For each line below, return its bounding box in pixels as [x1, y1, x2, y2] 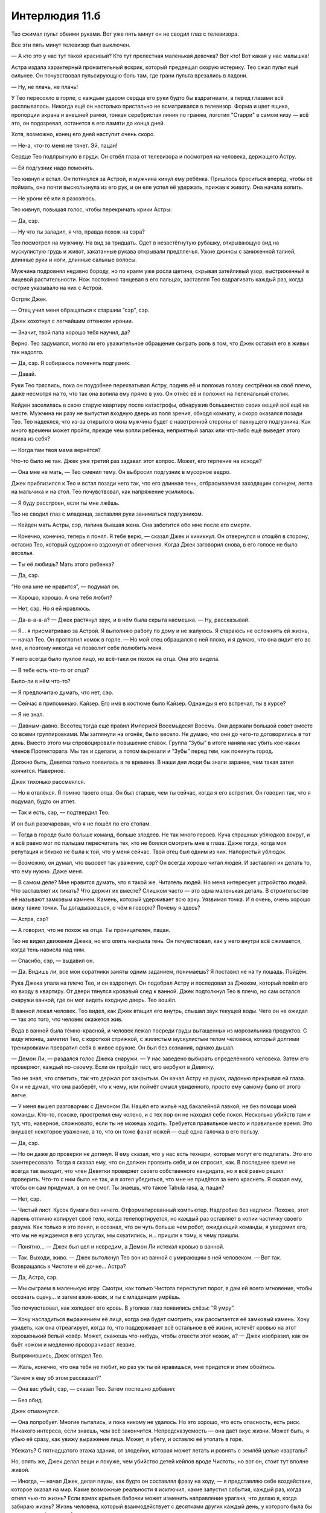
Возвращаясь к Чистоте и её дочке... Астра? [11, 1262, 126, 1270]
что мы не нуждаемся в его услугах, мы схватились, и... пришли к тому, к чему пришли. [11, 1232, 240, 1239]
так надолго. [11, 348, 44, 355]
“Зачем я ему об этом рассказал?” [11, 1374, 102, 1381]
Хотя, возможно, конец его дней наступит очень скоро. [11, 131, 155, 138]
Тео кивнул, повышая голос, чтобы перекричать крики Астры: [11, 206, 172, 213]
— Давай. [11, 370, 36, 378]
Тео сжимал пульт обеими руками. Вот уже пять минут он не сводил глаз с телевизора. [11, 30, 240, 38]
